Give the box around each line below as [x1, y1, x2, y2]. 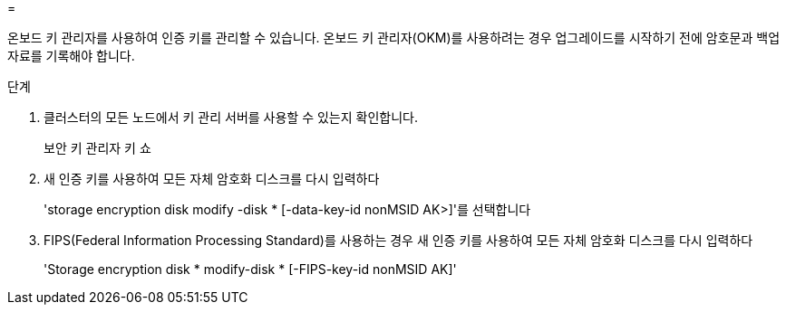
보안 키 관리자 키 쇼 [44, 140, 151, 156]
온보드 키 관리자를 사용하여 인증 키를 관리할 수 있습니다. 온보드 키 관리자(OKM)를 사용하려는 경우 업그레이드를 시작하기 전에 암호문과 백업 [7, 30, 781, 45]
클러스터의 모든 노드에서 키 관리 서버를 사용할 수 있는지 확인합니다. [44, 109, 418, 125]
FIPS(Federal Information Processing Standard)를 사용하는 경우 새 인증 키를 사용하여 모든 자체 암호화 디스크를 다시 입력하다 [44, 232, 753, 248]
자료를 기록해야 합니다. [7, 48, 135, 63]
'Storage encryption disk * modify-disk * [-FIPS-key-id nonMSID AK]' [44, 261, 457, 277]
